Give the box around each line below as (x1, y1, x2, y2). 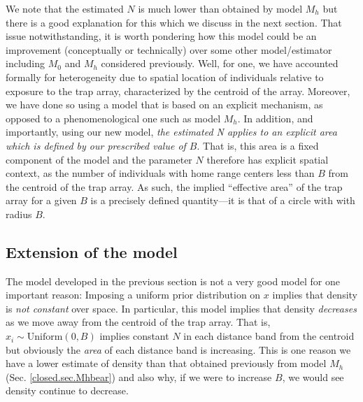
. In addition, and (237, 110, 313, 125)
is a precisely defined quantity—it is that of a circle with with (90, 193, 355, 208)
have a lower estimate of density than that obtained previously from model (6, 356, 327, 371)
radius (6, 206, 32, 221)
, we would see (282, 369, 344, 384)
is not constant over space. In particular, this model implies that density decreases (6, 301, 357, 315)
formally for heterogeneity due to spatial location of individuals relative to (6, 69, 324, 84)
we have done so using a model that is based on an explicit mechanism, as (6, 97, 323, 112)
